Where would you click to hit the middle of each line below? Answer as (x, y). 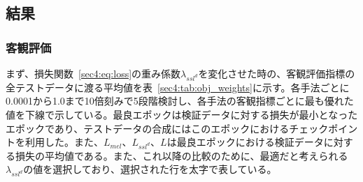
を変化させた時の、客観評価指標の (277, 73)
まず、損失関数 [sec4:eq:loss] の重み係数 (93, 73)
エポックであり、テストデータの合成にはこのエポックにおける (148, 128)
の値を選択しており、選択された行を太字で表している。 (150, 169)
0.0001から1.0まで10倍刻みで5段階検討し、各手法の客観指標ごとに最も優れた (180, 101)
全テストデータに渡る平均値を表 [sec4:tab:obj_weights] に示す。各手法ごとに (178, 87)
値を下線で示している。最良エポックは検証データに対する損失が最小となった (182, 114)
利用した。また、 (64, 142)
